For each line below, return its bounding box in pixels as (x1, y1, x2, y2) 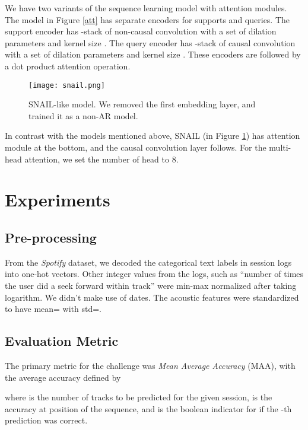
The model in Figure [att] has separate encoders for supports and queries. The (5, 13, 290, 26)
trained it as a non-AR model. (28, 109, 138, 122)
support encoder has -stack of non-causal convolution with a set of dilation (5, 25, 277, 37)
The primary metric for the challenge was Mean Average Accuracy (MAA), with (5, 359, 296, 371)
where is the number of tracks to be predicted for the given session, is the (5, 391, 272, 403)
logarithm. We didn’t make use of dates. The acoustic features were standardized (5, 291, 299, 303)
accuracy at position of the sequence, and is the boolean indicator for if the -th (5, 402, 292, 415)
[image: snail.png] (28, 81, 105, 90)
